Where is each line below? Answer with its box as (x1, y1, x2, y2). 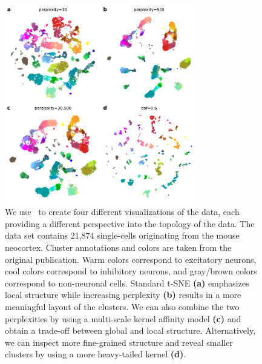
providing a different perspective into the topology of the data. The (5, 217, 255, 230)
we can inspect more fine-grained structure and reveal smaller (5, 336, 233, 348)
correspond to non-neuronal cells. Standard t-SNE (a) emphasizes (5, 276, 249, 289)
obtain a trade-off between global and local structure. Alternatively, (5, 324, 256, 337)
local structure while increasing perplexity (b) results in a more (5, 288, 241, 301)
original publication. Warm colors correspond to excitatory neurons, (5, 253, 257, 265)
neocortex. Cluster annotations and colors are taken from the (5, 240, 232, 253)
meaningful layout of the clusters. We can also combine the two (5, 300, 240, 313)
